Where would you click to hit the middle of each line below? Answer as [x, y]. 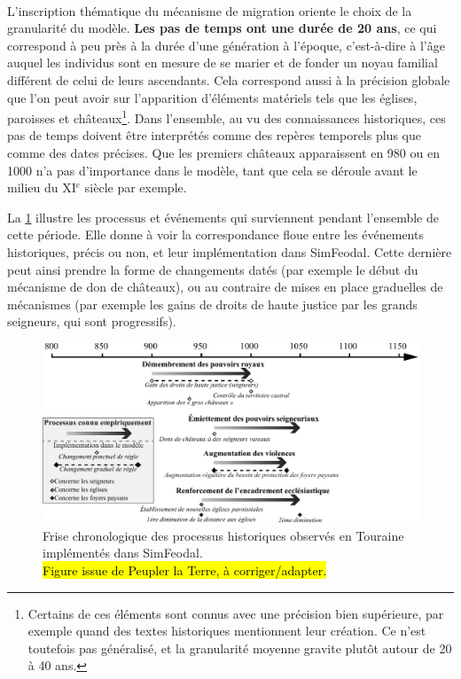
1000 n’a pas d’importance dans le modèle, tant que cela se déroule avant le [212, 170]
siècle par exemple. [136, 187]
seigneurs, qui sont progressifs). [92, 321]
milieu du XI [42, 187]
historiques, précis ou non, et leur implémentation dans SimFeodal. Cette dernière [230, 251]
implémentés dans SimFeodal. [123, 553]
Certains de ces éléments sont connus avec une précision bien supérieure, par [236, 613]
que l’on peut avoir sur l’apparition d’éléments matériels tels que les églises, [212, 97]
